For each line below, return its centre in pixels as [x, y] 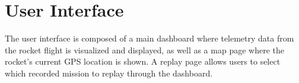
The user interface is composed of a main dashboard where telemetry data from [149, 38]
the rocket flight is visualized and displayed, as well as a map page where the [144, 50]
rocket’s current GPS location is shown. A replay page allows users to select [143, 61]
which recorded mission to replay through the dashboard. [109, 73]
